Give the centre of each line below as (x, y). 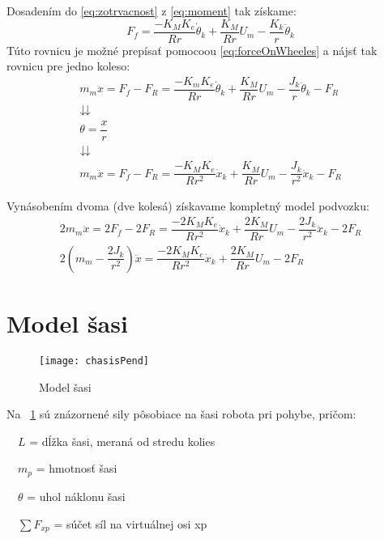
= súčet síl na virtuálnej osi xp (130, 523)
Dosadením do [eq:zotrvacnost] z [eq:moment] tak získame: (151, 11)
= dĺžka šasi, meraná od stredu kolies (122, 441)
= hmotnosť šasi (77, 468)
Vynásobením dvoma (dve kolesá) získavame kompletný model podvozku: (188, 206)
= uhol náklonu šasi (76, 496)
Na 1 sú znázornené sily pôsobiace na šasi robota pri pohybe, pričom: (181, 414)
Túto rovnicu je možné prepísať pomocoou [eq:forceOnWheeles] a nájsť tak (192, 50)
